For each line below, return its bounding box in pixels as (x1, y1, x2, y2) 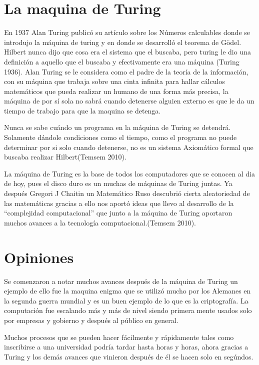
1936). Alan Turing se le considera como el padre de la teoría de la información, (4, 66, 248, 76)
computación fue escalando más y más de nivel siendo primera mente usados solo (4, 305, 252, 315)
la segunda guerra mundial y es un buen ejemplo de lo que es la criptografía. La (4, 295, 248, 305)
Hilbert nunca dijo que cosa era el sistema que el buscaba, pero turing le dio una (4, 46, 251, 57)
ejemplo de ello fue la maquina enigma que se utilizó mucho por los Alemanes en (4, 285, 251, 296)
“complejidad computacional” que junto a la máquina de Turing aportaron (4, 207, 232, 218)
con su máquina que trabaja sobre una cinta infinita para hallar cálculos (4, 76, 225, 86)
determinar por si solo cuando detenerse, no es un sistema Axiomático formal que (4, 141, 253, 152)
